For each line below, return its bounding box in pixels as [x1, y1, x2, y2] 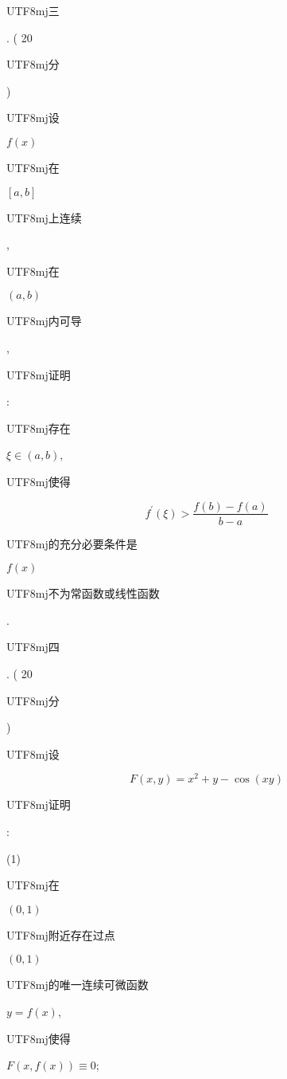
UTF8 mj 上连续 [6, 209, 82, 226]
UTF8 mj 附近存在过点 [6, 926, 115, 943]
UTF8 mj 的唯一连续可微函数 [6, 976, 149, 993]
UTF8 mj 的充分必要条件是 [6, 535, 138, 551]
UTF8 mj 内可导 [6, 312, 82, 329]
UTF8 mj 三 [6, 2, 60, 18]
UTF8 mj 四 [6, 638, 60, 655]
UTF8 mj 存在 [6, 419, 71, 436]
